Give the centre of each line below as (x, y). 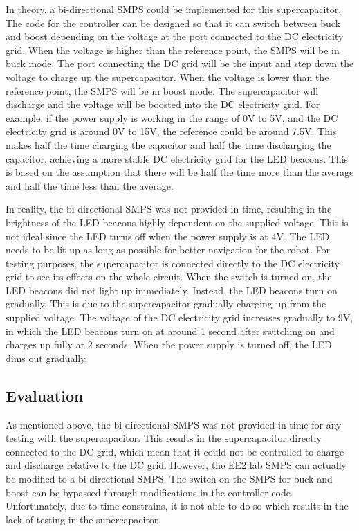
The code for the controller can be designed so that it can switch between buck (173, 22)
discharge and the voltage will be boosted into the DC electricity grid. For (163, 104)
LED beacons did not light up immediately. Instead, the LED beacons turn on (172, 290)
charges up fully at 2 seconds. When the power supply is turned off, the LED (169, 344)
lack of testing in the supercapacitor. (83, 519)
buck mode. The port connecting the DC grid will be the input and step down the (180, 63)
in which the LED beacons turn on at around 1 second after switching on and (170, 331)
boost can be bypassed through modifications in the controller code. (149, 492)
